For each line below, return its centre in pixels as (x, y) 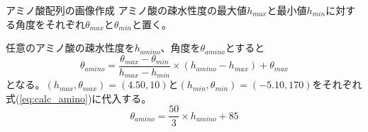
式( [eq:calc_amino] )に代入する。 (79, 98)
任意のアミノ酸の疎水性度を (70, 48)
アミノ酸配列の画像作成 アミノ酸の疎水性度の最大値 (127, 10)
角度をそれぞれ (50, 24)
